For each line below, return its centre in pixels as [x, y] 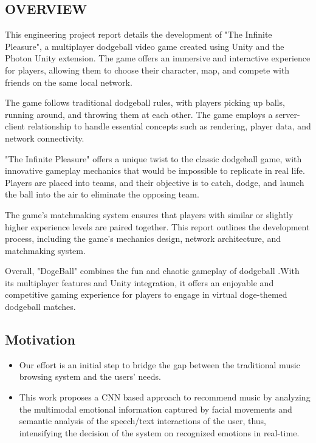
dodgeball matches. [40, 307]
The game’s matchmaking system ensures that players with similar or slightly [149, 214]
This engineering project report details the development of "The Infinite [139, 34]
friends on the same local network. [69, 82]
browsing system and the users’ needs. [90, 376]
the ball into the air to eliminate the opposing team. [102, 194]
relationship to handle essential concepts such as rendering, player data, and [169, 126]
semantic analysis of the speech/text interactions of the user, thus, [143, 421]
